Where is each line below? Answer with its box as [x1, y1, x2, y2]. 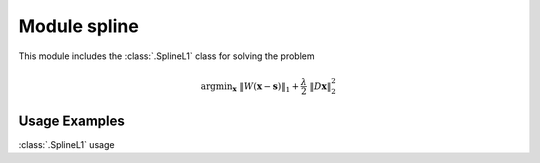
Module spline [18, 15, 139, 37]
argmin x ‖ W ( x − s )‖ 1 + [200, 80, 300, 94]
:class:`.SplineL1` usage [18, 138, 115, 150]
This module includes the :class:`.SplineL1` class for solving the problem [18, 50, 315, 62]
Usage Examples [18, 112, 125, 129]
